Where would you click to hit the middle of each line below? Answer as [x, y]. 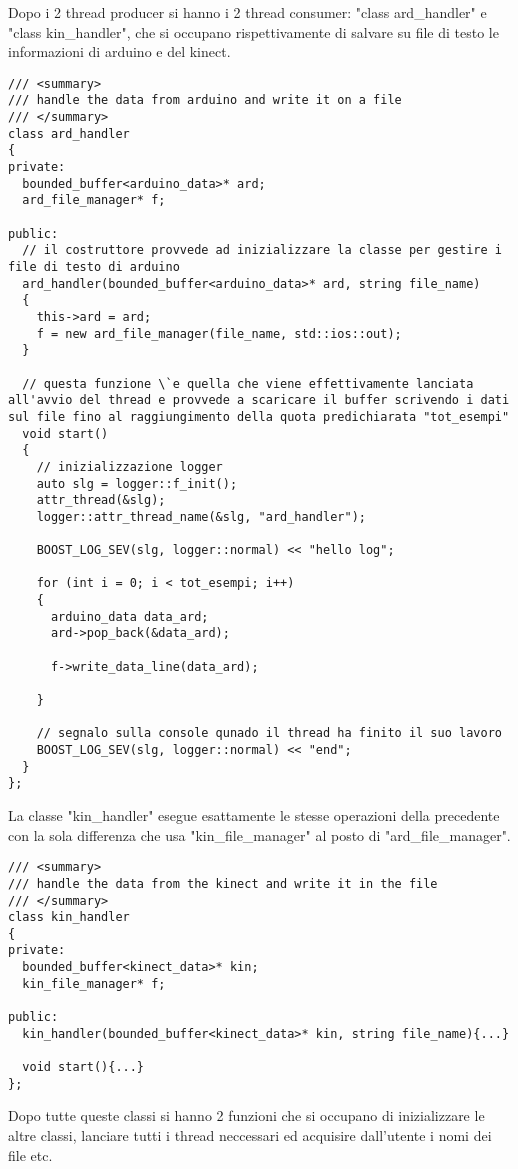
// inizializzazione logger [129, 466]
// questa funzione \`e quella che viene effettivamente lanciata [248, 383]
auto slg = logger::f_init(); [137, 483]
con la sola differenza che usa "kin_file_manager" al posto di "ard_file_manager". [259, 834]
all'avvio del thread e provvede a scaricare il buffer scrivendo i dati [259, 400]
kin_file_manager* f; [94, 983]
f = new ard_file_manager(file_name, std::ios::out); [219, 333]
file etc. [30, 1154]
